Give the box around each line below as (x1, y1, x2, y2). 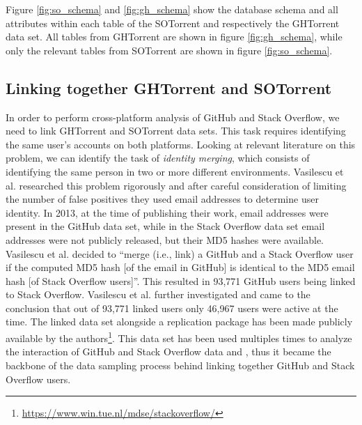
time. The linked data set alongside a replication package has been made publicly (6, 314, 353, 329)
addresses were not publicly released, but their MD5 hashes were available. (6, 232, 324, 247)
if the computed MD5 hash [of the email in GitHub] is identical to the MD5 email (6, 260, 355, 275)
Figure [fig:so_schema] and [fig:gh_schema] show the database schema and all (6, 2, 338, 16)
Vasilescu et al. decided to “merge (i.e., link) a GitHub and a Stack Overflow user (6, 246, 354, 261)
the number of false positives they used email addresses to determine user (6, 192, 319, 206)
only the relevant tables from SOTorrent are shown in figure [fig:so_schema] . (6, 42, 333, 57)
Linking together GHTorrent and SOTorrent (6, 77, 332, 98)
